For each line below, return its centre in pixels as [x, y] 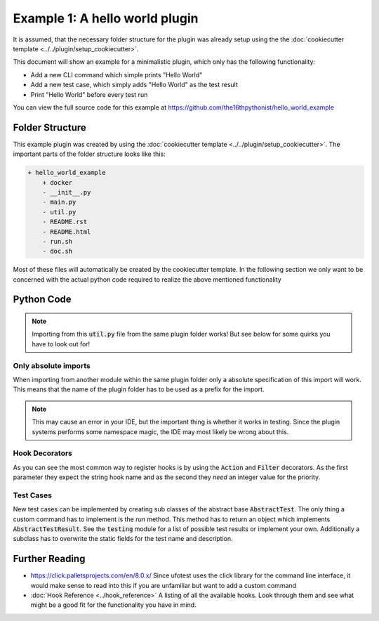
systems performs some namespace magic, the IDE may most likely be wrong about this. [160, 431]
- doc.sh [58, 251]
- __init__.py [67, 192]
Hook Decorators [43, 453]
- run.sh [58, 241]
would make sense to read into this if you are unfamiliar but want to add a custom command [164, 585]
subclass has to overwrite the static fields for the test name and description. [123, 539]
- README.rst [65, 222]
